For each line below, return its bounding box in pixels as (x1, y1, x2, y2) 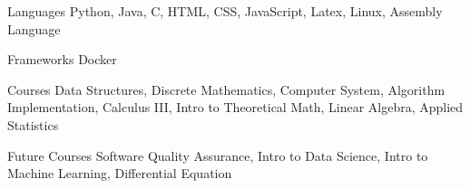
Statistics (7, 115, 59, 134)
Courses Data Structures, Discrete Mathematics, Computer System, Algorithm (7, 80, 446, 99)
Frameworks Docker (7, 50, 117, 69)
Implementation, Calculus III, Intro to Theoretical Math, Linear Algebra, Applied (7, 98, 464, 117)
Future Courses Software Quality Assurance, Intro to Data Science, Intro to (7, 146, 428, 164)
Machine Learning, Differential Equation (7, 164, 232, 183)
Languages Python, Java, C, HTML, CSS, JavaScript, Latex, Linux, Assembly (7, 2, 443, 20)
